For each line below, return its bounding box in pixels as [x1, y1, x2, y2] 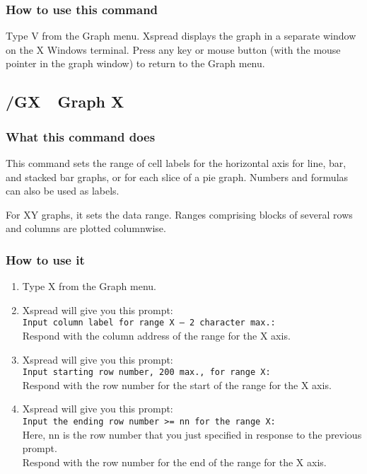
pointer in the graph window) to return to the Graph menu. [6, 56, 265, 71]
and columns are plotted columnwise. [6, 221, 166, 236]
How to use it [6, 250, 85, 268]
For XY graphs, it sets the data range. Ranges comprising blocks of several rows [6, 207, 353, 221]
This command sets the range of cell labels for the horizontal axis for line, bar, [6, 156, 346, 170]
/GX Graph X [6, 91, 124, 112]
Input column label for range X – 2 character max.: [22, 318, 276, 328]
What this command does [6, 127, 156, 145]
